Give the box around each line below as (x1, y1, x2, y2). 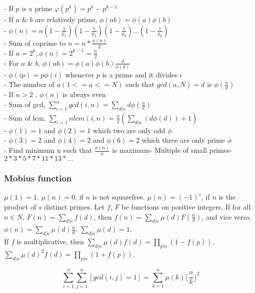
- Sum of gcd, (4, 99, 46, 110)
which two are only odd (93, 125, 165, 135)
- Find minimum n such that (4, 145, 92, 155)
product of (4, 202, 36, 212)
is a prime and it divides (102, 69, 178, 79)
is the (218, 191, 236, 202)
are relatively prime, (35, 14, 98, 24)
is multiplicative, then (17, 236, 84, 247)
